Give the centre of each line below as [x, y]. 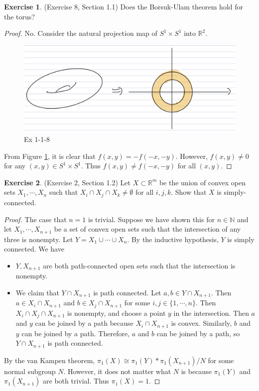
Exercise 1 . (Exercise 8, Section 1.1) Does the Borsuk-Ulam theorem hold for [124, 6]
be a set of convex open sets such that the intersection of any [147, 229]
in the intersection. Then [211, 313]
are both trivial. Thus [76, 381]
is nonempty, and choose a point [117, 313]
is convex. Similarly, [201, 323]
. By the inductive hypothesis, [173, 239]
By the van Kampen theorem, [50, 360]
